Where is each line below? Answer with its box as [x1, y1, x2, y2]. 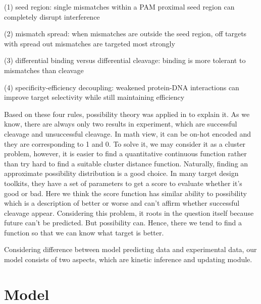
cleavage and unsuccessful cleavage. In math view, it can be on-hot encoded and [4, 128, 251, 139]
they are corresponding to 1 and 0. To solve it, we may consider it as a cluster [4, 138, 246, 149]
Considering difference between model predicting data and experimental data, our [4, 244, 257, 255]
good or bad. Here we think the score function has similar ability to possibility [4, 188, 247, 198]
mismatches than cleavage [4, 65, 84, 75]
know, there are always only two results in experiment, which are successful [4, 118, 237, 129]
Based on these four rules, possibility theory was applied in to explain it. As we [4, 108, 250, 119]
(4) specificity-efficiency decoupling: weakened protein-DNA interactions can [4, 82, 239, 92]
